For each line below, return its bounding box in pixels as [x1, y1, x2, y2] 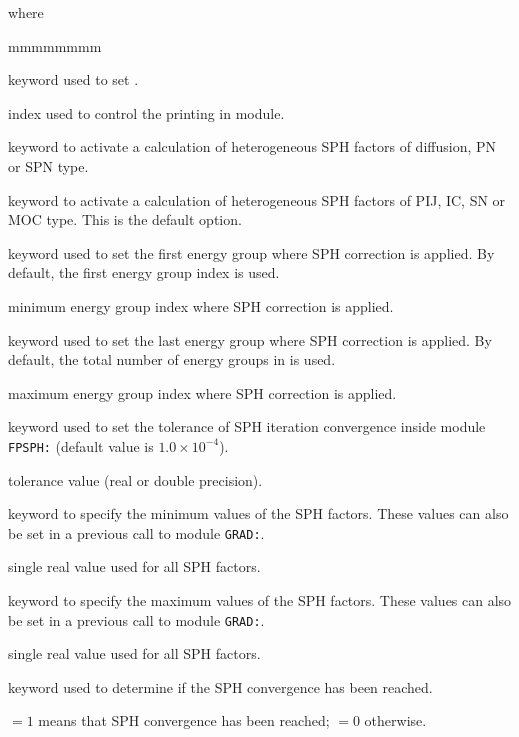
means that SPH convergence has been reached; [38, 710, 330, 731]
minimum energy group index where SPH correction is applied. [8, 295, 394, 316]
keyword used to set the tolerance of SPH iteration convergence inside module [8, 416, 486, 437]
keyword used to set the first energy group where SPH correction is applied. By [8, 242, 495, 263]
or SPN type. [8, 155, 89, 176]
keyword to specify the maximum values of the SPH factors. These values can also [8, 590, 512, 610]
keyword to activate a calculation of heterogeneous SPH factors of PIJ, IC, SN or [8, 189, 506, 210]
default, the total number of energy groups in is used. [8, 349, 336, 370]
